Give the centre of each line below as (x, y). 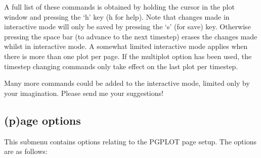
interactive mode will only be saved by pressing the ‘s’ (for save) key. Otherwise (127, 27)
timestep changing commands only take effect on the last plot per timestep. (121, 66)
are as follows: (26, 151)
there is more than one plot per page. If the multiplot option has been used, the (128, 56)
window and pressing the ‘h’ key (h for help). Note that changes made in (117, 16)
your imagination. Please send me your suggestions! (84, 93)
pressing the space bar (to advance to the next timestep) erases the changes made (131, 36)
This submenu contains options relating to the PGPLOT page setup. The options (130, 141)
